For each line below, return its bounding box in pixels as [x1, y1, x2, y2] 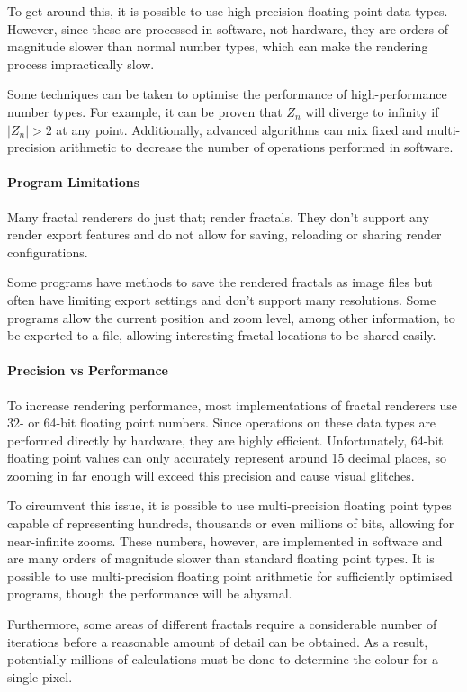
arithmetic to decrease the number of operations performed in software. [59, 138, 454, 157]
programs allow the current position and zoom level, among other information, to [7, 308, 455, 327]
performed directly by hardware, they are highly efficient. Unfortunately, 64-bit [7, 430, 444, 449]
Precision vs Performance [7, 361, 168, 380]
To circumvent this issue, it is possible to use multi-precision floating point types [7, 496, 452, 515]
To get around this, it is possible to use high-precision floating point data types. [7, 2, 448, 20]
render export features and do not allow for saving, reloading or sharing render [7, 225, 442, 244]
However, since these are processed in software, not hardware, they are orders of [7, 19, 448, 38]
